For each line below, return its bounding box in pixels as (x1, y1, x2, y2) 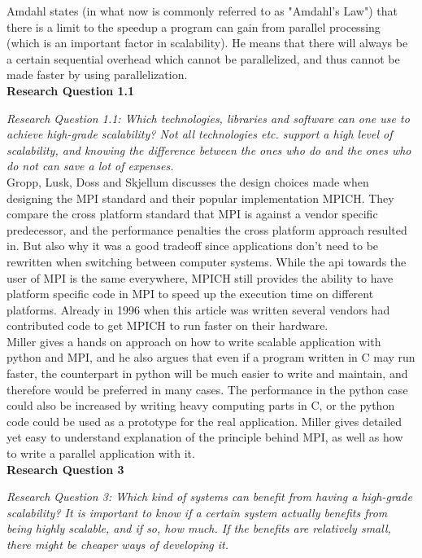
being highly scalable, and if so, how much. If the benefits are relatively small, (7, 520, 391, 537)
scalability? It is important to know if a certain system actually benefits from (7, 503, 388, 521)
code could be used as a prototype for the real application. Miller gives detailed (7, 412, 402, 429)
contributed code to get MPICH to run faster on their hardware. (7, 317, 328, 334)
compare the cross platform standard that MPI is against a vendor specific (7, 205, 378, 222)
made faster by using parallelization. (7, 66, 188, 83)
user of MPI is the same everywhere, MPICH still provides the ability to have (7, 269, 394, 286)
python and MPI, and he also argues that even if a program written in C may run (7, 349, 415, 366)
